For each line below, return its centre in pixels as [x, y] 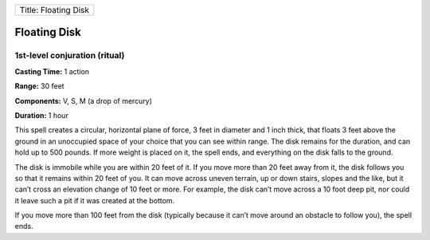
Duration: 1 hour [42, 115]
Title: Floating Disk [55, 10]
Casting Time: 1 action [52, 71]
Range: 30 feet [39, 86]
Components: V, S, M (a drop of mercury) [84, 100]
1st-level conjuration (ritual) [70, 56]
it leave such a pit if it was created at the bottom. [95, 200]
